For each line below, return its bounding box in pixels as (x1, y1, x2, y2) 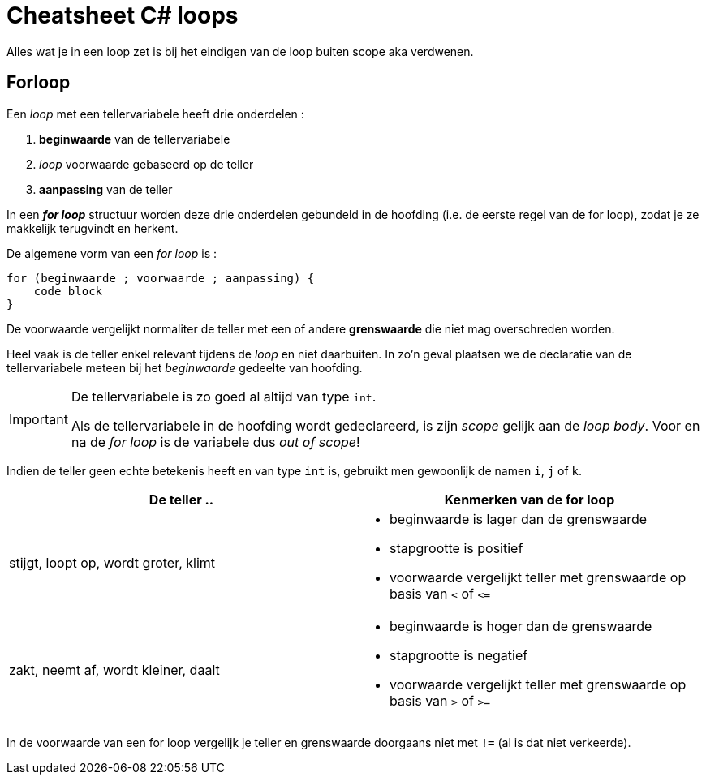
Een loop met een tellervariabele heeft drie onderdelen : (6, 106, 304, 121)
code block (33, 284, 103, 298)
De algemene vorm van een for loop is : (6, 246, 217, 260)
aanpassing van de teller (39, 182, 173, 196)
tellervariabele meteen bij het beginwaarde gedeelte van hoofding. (6, 360, 363, 375)
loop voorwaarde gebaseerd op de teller (39, 157, 254, 171)
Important (9, 410, 68, 427)
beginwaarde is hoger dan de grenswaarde (390, 617, 652, 634)
